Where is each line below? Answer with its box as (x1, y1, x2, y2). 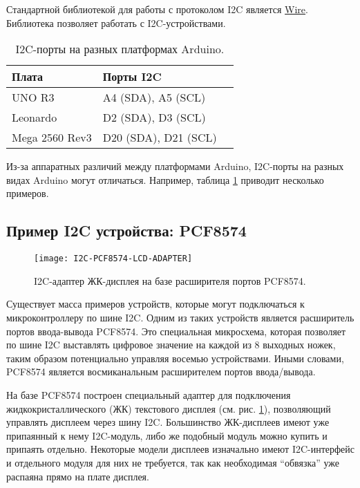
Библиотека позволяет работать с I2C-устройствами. (6, 15, 226, 30)
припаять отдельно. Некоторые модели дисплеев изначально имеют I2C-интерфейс (6, 442, 355, 456)
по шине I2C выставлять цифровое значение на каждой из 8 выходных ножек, (6, 337, 336, 352)
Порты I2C (102, 68, 162, 85)
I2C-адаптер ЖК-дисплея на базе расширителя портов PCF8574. (34, 273, 306, 288)
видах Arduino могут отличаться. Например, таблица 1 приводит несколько (6, 172, 324, 187)
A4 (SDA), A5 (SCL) (102, 89, 206, 106)
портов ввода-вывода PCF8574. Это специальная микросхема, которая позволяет (6, 323, 346, 338)
